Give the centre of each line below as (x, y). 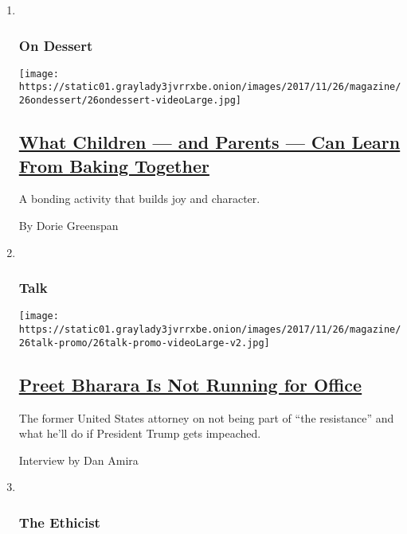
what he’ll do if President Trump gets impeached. (140, 433)
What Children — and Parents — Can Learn (209, 142)
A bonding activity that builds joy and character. (139, 199)
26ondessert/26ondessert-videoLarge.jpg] (130, 101)
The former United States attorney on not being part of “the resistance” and (206, 417)
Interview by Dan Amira (78, 460)
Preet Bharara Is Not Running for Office (190, 384)
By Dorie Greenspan (68, 225)
